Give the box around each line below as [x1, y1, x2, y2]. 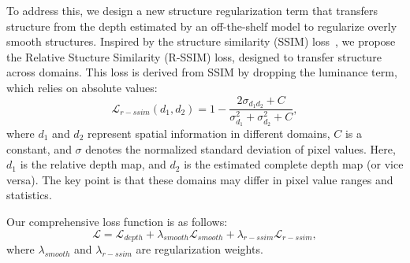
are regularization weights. [136, 240, 263, 257]
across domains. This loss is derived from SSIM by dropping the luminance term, [6, 64, 397, 80]
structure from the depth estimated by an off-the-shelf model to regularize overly [6, 17, 397, 34]
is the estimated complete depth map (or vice [184, 156, 404, 172]
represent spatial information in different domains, [87, 124, 330, 141]
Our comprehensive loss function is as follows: [6, 213, 228, 229]
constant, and [6, 140, 72, 157]
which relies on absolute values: [6, 79, 158, 95]
